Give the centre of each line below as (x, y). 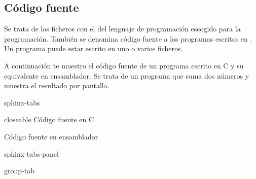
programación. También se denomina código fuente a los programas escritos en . (128, 38)
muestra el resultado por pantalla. (57, 85)
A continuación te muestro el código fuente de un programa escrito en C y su (124, 65)
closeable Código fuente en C (49, 119)
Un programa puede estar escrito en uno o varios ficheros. (94, 48)
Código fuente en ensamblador (51, 136)
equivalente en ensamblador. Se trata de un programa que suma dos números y (127, 75)
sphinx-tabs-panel (31, 153)
